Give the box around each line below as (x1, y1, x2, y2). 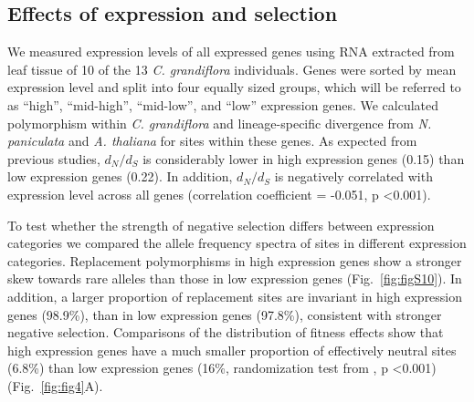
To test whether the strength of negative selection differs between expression (7, 215, 435, 234)
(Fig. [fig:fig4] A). (7, 376, 103, 395)
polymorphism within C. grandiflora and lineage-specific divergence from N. (7, 113, 432, 132)
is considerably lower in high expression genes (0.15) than (142, 149, 465, 168)
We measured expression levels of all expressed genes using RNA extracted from (7, 42, 455, 61)
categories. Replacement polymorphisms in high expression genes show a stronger (7, 251, 462, 270)
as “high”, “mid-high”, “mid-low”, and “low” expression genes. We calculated (7, 95, 439, 114)
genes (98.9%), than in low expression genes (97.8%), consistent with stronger (7, 304, 442, 324)
